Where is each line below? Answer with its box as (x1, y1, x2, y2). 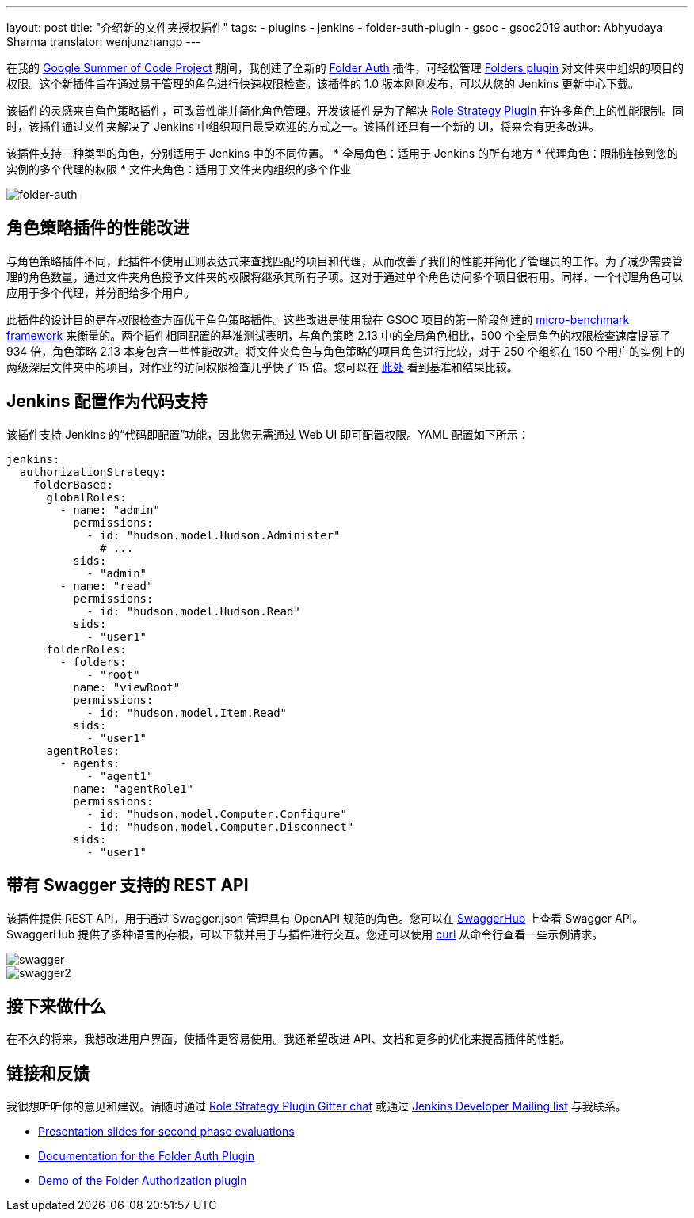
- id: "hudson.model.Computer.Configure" (86, 807, 347, 820)
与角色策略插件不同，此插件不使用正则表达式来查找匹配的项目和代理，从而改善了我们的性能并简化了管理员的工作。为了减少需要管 (6, 253, 683, 268)
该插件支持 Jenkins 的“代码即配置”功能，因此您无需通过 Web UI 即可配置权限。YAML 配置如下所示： (6, 427, 529, 441)
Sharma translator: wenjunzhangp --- (6, 35, 201, 48)
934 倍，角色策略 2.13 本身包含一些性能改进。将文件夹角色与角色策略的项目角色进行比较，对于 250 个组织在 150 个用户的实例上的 (6, 344, 685, 358)
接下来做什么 (6, 995, 106, 1016)
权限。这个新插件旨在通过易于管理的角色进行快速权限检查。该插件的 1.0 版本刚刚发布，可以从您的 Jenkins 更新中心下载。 (6, 77, 640, 90)
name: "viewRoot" (73, 680, 181, 694)
